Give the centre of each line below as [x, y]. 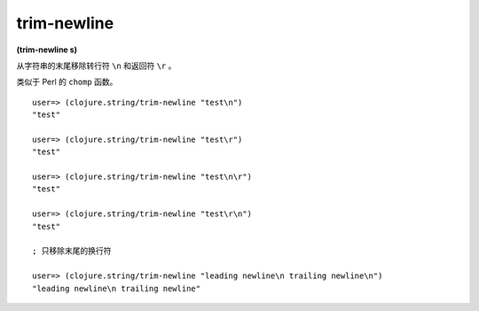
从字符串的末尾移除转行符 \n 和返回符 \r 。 [96, 66]
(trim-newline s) [47, 50]
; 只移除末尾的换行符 [72, 251]
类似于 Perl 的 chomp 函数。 [67, 82]
